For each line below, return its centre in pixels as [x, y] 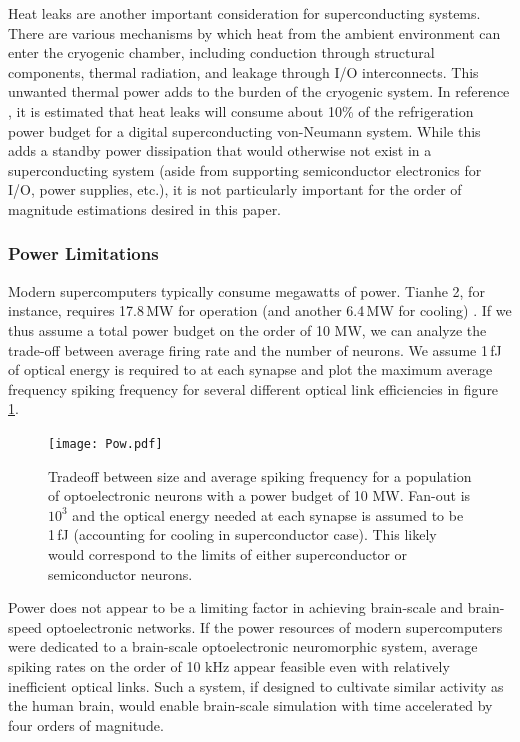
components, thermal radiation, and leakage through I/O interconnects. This [243, 71]
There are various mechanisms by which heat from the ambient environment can [254, 32]
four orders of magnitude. [86, 724]
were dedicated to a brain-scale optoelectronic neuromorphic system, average [243, 646]
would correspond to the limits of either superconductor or [228, 553]
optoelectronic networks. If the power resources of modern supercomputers [274, 626]
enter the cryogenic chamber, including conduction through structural [221, 52]
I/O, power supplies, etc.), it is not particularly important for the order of [235, 189]
